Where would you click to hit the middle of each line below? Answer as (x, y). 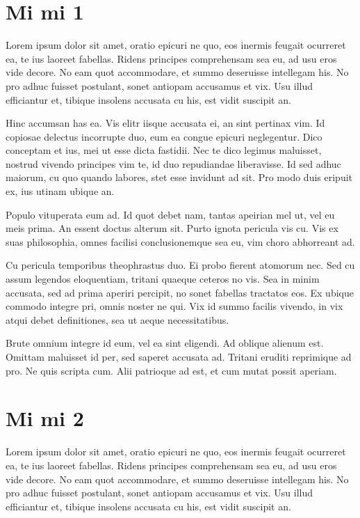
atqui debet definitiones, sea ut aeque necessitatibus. (117, 319)
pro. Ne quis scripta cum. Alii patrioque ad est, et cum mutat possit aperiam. (171, 370)
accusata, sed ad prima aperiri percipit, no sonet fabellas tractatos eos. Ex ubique (180, 292)
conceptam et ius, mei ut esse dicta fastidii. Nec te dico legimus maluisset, (164, 150)
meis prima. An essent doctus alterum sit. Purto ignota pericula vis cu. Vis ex (172, 228)
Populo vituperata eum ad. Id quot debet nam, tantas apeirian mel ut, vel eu (170, 214)
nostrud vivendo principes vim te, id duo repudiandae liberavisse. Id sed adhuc (173, 163)
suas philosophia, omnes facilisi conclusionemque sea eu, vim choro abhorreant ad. (180, 241)
